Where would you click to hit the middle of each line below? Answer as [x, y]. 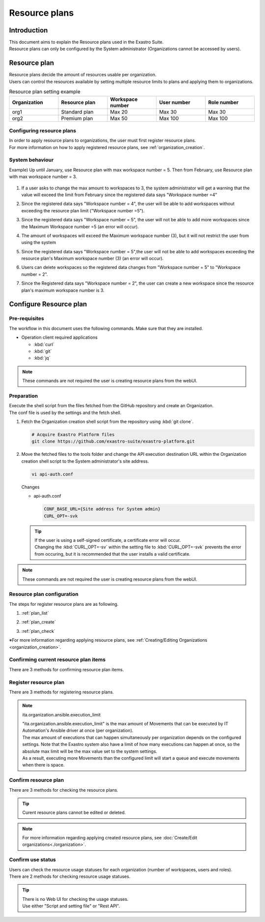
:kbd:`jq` [42, 358]
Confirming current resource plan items [57, 660]
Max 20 [119, 112]
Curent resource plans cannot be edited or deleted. [74, 813]
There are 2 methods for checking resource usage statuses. [70, 877]
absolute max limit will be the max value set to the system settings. [90, 751]
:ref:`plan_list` [35, 613]
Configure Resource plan [48, 304]
